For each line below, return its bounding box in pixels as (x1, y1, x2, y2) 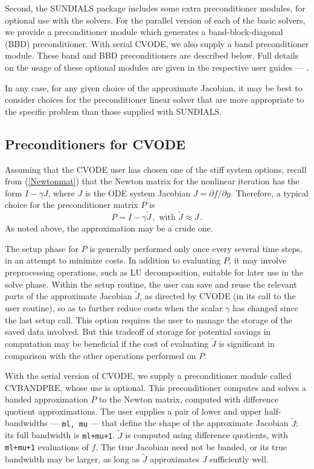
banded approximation (5, 393, 88, 406)
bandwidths (5, 416, 48, 429)
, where (48, 186, 75, 199)
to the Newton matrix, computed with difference (99, 393, 278, 406)
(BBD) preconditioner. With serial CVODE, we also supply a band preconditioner (5, 37, 309, 50)
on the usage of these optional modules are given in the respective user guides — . (5, 60, 309, 73)
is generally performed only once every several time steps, (89, 242, 303, 254)
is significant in (219, 337, 275, 349)
